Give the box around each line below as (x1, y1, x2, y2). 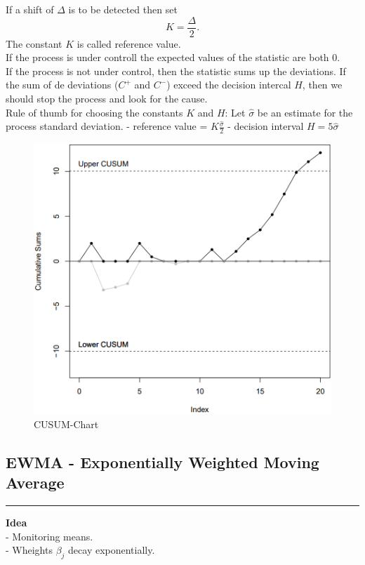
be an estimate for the (257, 105, 353, 119)
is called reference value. (77, 36, 181, 51)
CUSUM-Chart (34, 416, 99, 431)
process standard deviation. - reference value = (6, 119, 208, 133)
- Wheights (6, 543, 53, 557)
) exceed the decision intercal (166, 77, 291, 92)
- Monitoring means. (6, 529, 93, 543)
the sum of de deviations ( (6, 77, 119, 92)
